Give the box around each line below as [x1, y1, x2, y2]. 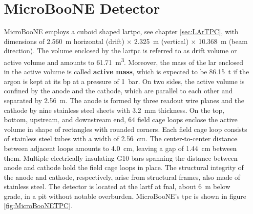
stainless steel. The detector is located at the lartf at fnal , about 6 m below [4, 181, 231, 192]
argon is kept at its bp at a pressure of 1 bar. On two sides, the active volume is [4, 76, 245, 86]
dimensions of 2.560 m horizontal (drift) [4, 36, 125, 46]
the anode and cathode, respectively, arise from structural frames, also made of [4, 171, 240, 182]
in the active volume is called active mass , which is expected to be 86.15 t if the [4, 66, 249, 77]
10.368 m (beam [198, 36, 248, 46]
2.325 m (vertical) [134, 36, 189, 46]
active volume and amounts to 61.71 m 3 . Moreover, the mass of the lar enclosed [4, 55, 244, 67]
